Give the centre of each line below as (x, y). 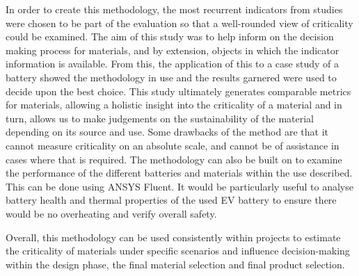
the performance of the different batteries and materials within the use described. (179, 173)
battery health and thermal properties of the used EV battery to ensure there (171, 200)
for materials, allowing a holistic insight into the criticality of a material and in (174, 105)
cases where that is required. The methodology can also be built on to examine (174, 159)
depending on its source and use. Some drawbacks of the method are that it (167, 132)
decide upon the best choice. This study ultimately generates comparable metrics (178, 91)
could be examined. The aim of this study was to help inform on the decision (170, 36)
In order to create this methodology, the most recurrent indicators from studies (174, 9)
